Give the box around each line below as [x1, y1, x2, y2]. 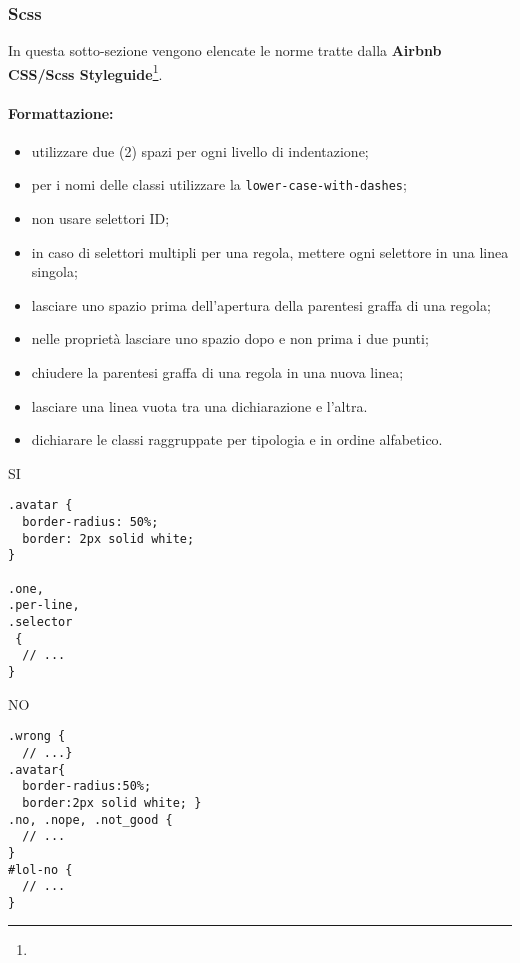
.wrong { [8, 729, 66, 744]
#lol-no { [8, 862, 73, 877]
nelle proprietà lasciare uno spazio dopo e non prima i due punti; [31, 328, 429, 349]
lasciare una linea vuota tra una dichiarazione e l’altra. [31, 395, 368, 416]
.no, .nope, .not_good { [8, 812, 173, 827]
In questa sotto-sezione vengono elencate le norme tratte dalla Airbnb [8, 40, 442, 61]
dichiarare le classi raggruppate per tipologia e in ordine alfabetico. [31, 429, 443, 450]
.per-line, [8, 598, 80, 613]
